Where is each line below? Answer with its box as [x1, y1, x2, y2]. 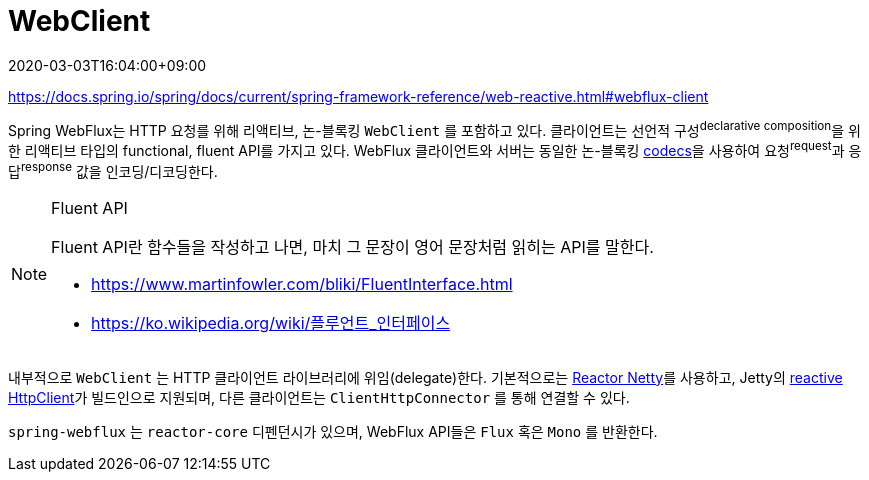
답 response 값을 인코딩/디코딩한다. [8, 160, 218, 180]
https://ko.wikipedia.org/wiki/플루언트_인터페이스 [91, 312, 451, 333]
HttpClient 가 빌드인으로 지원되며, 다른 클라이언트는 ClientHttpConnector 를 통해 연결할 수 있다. [8, 388, 630, 406]
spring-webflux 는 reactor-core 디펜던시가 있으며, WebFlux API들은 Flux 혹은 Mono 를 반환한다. [8, 422, 658, 440]
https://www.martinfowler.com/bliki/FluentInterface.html [91, 273, 513, 294]
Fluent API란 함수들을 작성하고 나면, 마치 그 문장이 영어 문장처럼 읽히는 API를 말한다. [51, 236, 654, 257]
